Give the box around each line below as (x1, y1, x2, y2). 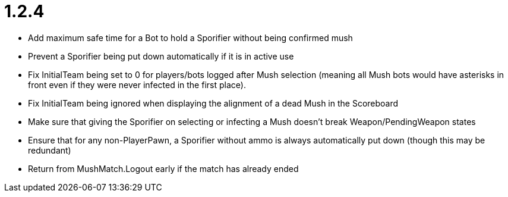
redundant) (28, 145, 71, 155)
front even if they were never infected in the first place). (28, 79, 246, 90)
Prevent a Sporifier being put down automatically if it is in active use (28, 51, 294, 61)
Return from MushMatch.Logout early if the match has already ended (28, 163, 299, 174)
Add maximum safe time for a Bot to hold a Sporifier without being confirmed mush (28, 32, 353, 43)
